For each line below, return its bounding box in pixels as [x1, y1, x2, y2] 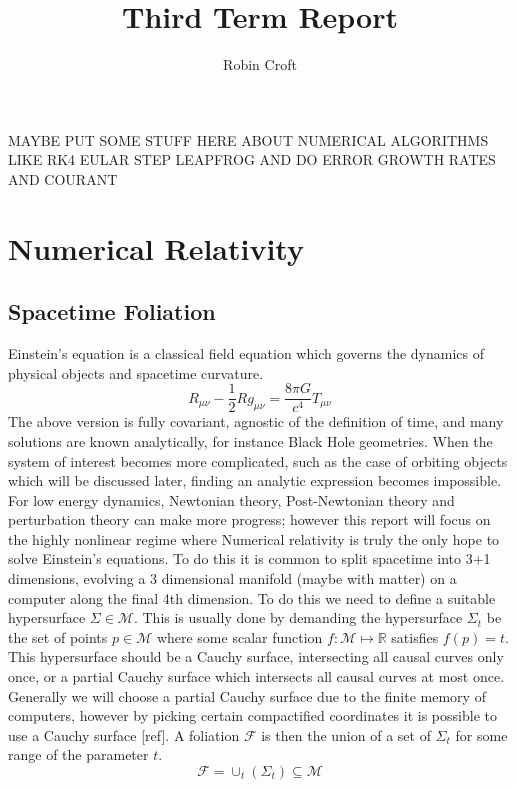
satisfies [391, 626, 439, 647]
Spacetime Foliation [8, 296, 216, 327]
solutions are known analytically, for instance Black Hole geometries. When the [8, 430, 493, 451]
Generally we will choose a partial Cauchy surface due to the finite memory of [8, 685, 486, 706]
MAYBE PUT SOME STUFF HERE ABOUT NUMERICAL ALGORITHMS [8, 129, 489, 150]
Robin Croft [223, 54, 297, 75]
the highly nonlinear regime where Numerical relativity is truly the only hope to [8, 528, 500, 549]
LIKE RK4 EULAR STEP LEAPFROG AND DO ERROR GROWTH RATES [8, 149, 496, 170]
